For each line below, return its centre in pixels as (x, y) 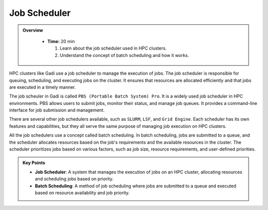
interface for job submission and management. (57, 110)
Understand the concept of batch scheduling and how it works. (124, 55)
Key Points (34, 163)
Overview (33, 30)
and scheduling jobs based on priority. (74, 179)
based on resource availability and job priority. (82, 193)
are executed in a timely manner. (43, 87)
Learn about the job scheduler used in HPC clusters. (113, 48)
